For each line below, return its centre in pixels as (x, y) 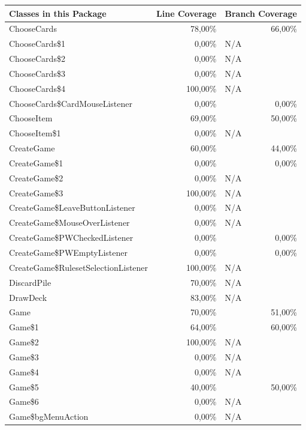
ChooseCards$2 (37, 59)
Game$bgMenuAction (49, 416)
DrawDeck (28, 297)
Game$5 (24, 386)
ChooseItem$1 (35, 133)
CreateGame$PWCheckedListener (71, 238)
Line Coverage (187, 13)
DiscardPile (30, 282)
